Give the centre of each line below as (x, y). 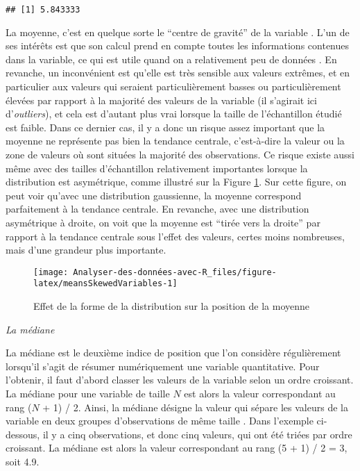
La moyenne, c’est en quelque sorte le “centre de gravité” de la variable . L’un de (178, 32)
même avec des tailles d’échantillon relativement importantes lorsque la (157, 168)
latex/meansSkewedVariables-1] (105, 284)
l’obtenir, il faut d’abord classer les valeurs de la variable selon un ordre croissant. (180, 380)
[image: (51, 272)
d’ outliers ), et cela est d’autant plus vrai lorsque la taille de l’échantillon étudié (174, 114)
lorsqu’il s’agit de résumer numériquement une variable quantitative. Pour (163, 366)
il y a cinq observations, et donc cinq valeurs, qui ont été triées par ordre (197, 434)
